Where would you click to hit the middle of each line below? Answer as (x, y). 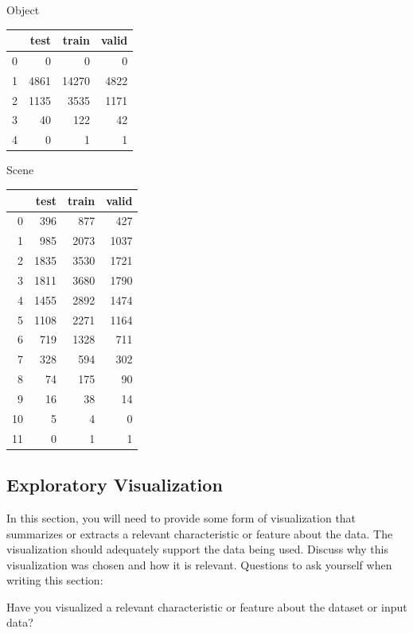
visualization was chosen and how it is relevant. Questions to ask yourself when (199, 564)
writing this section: (55, 580)
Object (23, 10)
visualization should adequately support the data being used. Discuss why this (198, 549)
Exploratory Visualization (115, 485)
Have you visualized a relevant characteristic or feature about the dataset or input (207, 606)
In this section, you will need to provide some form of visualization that (181, 517)
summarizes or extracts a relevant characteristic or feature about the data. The (200, 533)
